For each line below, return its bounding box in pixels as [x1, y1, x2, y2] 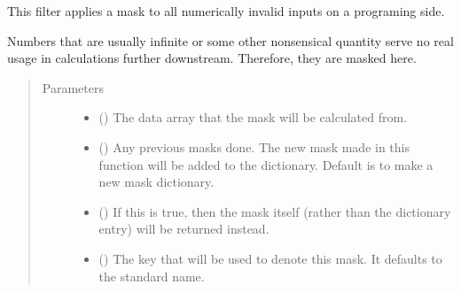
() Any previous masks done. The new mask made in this [98, 137, 410, 156]
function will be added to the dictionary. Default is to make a [98, 155, 434, 173]
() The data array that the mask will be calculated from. [98, 108, 408, 127]
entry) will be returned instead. [98, 219, 270, 238]
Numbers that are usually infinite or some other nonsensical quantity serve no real [7, 31, 454, 50]
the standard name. [98, 266, 205, 285]
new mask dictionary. [98, 173, 215, 191]
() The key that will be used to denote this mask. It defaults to [98, 249, 442, 267]
